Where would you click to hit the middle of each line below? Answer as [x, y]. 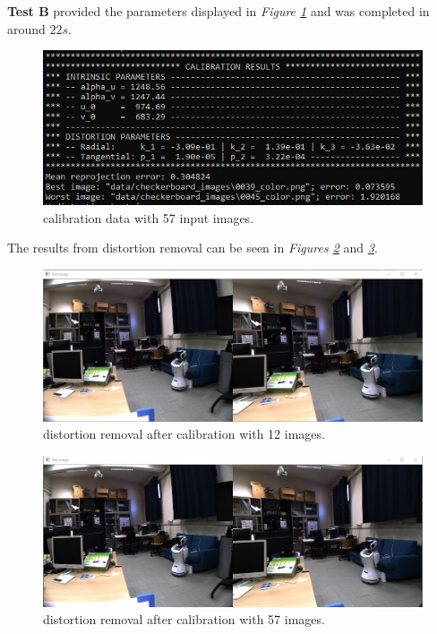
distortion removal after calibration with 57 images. [184, 619]
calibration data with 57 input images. [149, 217]
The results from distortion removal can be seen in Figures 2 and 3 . [193, 248]
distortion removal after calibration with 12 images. [184, 434]
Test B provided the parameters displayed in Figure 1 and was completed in [218, 11]
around [26, 28]
